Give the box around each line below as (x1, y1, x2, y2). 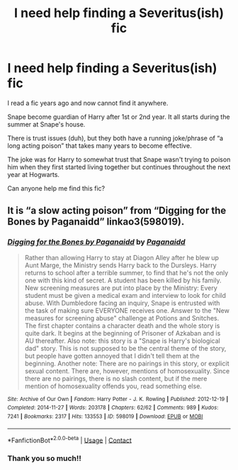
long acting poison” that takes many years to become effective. (7, 141, 193, 150)
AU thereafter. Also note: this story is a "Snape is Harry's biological (24, 336, 221, 345)
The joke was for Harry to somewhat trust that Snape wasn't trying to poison (7, 155, 231, 164)
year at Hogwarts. (7, 170, 60, 178)
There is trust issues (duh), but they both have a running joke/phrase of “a (7, 134, 224, 142)
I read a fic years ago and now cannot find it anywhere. (7, 98, 169, 107)
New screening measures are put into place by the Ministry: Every (24, 283, 217, 292)
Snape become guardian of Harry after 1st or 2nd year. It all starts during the (7, 112, 230, 121)
